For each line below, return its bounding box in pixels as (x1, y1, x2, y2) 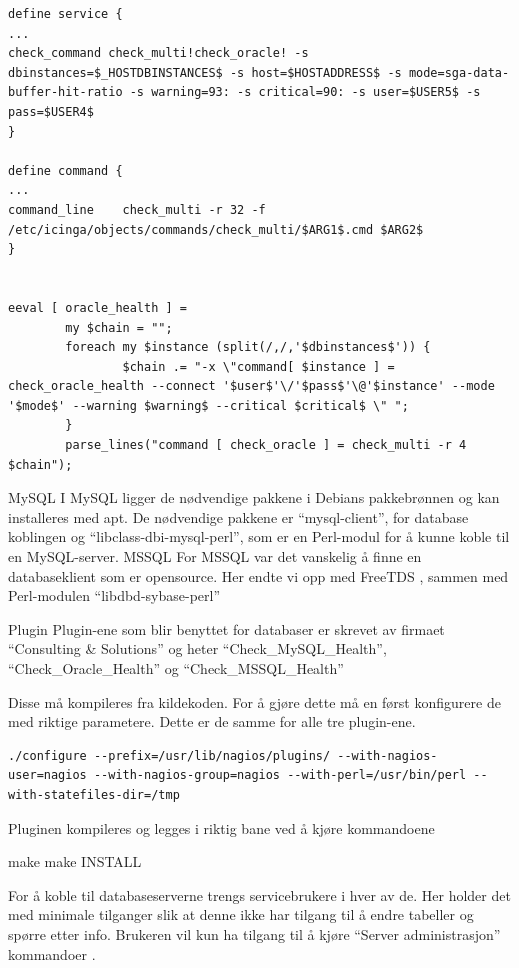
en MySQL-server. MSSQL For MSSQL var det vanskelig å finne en (8, 546, 422, 567)
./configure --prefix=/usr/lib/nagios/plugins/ (8, 748, 331, 763)
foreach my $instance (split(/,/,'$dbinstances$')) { (65, 340, 431, 355)
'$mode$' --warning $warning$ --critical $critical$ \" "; (8, 398, 409, 413)
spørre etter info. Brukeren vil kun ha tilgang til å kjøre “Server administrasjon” (8, 923, 501, 944)
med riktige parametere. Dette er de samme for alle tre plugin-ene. (8, 711, 416, 732)
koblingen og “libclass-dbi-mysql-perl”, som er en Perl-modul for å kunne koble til (8, 526, 510, 547)
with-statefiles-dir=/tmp (8, 787, 180, 802)
